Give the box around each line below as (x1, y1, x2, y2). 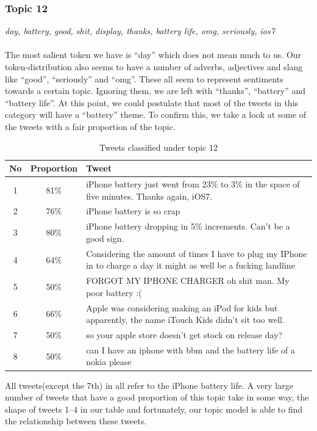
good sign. (86, 231, 124, 244)
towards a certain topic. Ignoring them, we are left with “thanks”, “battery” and (5, 84, 306, 97)
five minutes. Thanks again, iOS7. (86, 189, 213, 202)
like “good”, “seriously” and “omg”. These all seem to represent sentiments (5, 72, 283, 85)
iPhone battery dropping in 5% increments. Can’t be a (86, 220, 290, 233)
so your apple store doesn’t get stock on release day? (86, 328, 283, 341)
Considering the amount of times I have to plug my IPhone (86, 247, 307, 259)
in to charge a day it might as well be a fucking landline (86, 259, 295, 272)
